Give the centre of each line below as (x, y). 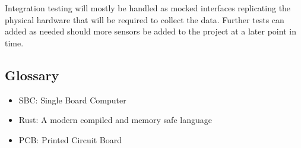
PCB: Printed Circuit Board (70, 139)
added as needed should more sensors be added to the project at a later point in (150, 31)
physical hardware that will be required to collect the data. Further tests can (145, 19)
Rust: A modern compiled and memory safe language (115, 120)
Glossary (32, 75)
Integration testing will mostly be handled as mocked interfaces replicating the (148, 8)
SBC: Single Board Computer (72, 100)
